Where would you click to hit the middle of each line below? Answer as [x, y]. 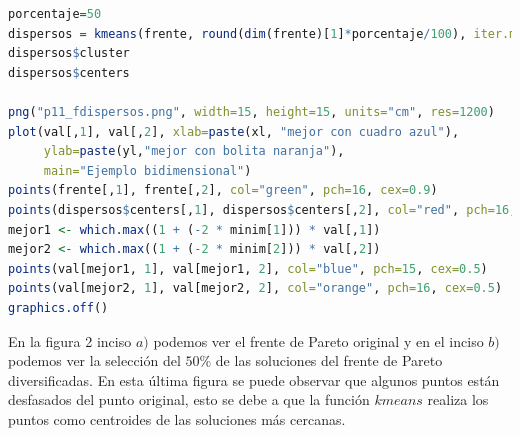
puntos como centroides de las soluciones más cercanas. [177, 418]
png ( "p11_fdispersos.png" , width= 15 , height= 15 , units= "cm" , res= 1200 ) [251, 111]
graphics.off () [58, 307]
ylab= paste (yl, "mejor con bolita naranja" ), [194, 151]
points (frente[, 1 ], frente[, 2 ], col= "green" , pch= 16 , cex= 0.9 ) [223, 190]
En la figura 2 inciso [70, 340]
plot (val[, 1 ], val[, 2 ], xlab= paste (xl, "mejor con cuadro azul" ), [234, 131]
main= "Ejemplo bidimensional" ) [147, 170]
